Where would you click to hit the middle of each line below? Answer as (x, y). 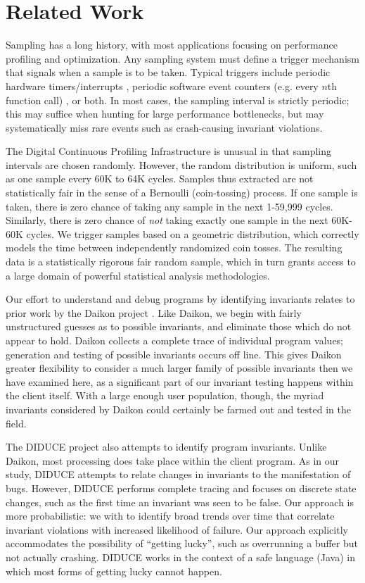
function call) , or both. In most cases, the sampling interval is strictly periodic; (178, 100)
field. (16, 423)
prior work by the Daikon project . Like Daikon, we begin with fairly (154, 312)
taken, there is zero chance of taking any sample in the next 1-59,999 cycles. (169, 206)
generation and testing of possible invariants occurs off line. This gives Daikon (174, 354)
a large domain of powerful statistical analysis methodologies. (138, 275)
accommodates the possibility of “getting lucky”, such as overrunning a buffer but (182, 543)
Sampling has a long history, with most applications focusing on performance (172, 45)
